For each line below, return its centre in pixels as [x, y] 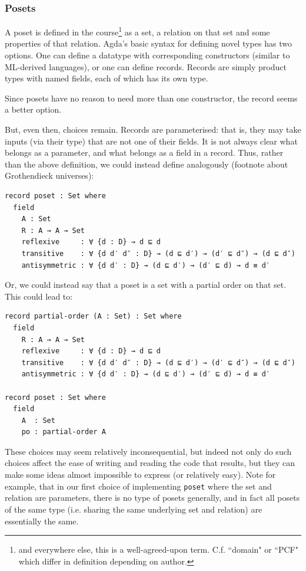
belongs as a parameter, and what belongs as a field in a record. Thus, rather [144, 152]
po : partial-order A [64, 432]
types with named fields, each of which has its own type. [107, 78]
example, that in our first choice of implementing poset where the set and [138, 486]
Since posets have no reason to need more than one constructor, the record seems [151, 98]
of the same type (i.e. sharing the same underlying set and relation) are [134, 509]
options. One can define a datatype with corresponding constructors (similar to [147, 55]
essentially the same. [42, 521]
